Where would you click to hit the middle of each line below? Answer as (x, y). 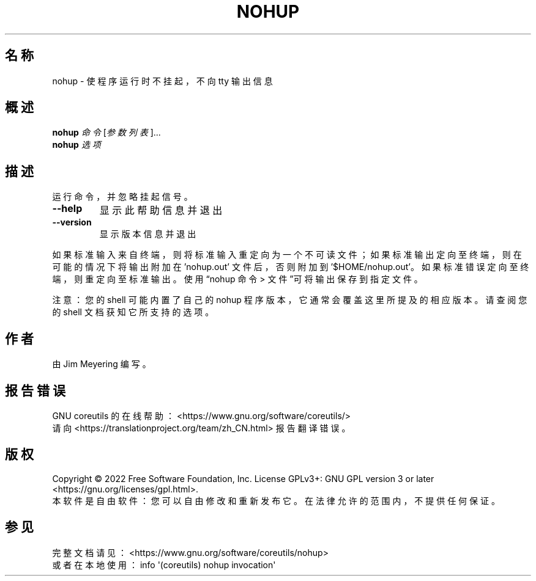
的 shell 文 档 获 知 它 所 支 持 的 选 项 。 (133, 312)
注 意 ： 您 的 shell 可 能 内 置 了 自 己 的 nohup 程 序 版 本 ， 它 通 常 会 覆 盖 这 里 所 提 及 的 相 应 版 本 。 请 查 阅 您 (290, 300)
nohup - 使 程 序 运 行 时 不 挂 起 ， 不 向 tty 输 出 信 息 (162, 81)
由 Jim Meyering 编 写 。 (102, 364)
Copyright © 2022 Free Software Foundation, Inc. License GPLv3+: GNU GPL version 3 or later (243, 478)
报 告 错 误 (35, 390)
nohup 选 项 (76, 145)
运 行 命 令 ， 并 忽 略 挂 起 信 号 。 (122, 197)
